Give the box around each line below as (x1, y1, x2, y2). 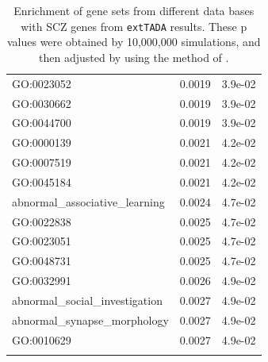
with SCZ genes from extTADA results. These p (21, 17, 247, 34)
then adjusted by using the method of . (39, 48, 229, 65)
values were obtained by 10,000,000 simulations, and (6, 33, 261, 50)
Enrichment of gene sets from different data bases (13, 2, 255, 18)
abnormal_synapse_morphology (12, 311, 169, 328)
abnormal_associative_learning (12, 193, 165, 210)
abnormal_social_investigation (12, 291, 163, 308)
